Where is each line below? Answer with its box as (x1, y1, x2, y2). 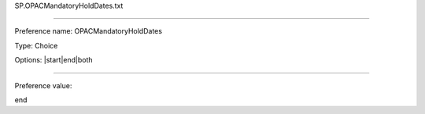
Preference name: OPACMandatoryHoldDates (14, 27, 163, 36)
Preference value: (14, 80, 72, 90)
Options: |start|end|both (14, 55, 94, 65)
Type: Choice (14, 41, 58, 50)
